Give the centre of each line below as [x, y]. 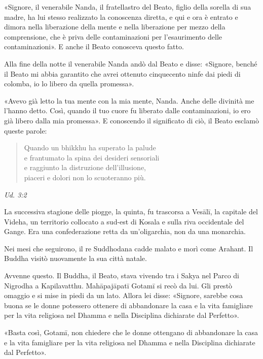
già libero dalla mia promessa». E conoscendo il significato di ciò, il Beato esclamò [131, 120]
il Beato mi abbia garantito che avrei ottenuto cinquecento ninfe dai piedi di [122, 73]
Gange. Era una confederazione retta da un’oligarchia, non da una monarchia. [125, 231]
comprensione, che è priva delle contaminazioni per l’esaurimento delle [113, 36]
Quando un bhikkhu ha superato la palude [90, 148]
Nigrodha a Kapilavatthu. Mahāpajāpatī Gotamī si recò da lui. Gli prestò [118, 285]
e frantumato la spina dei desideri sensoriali [92, 157]
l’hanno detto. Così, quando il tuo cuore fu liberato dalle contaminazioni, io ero [127, 110]
